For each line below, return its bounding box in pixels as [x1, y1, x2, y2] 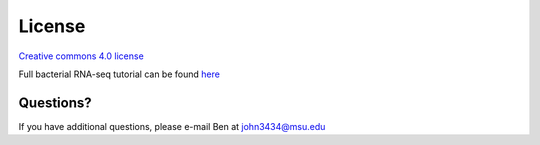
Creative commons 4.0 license [18, 50, 144, 62]
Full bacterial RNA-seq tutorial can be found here [18, 68, 220, 80]
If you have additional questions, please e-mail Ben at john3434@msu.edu [18, 120, 326, 132]
